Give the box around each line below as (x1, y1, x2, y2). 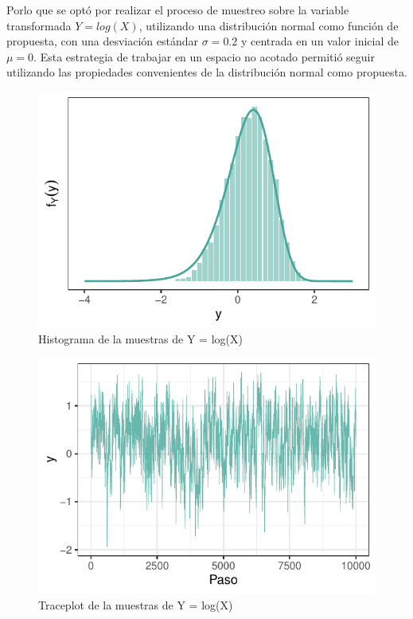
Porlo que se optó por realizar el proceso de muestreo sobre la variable (6, 2, 349, 18)
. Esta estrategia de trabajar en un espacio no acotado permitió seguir (33, 48, 375, 65)
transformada (6, 17, 72, 33)
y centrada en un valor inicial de (240, 33, 399, 49)
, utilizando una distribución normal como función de (138, 17, 399, 33)
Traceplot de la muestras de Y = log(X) (38, 596, 233, 613)
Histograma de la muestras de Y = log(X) (38, 330, 243, 347)
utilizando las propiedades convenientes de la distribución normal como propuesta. (6, 64, 407, 80)
